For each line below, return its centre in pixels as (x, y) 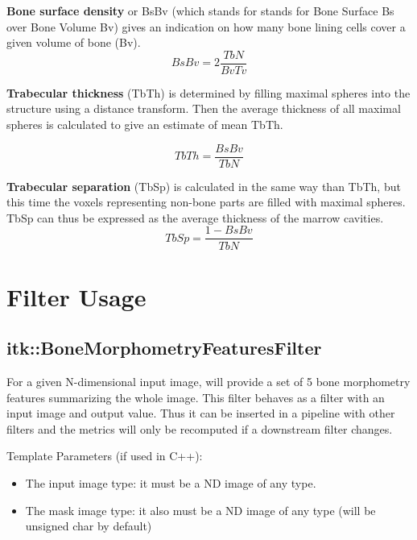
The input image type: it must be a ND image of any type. (171, 483)
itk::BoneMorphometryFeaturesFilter (164, 348)
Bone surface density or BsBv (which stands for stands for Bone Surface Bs (200, 10)
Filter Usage (76, 296)
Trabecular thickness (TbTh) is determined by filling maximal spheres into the (208, 92)
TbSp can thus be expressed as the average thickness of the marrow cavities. (195, 217)
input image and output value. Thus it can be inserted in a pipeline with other (201, 413)
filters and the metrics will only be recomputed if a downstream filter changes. (200, 428)
